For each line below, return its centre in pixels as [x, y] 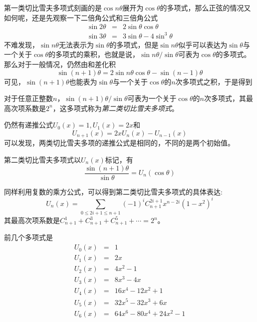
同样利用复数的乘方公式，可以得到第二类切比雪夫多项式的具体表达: [113, 191]
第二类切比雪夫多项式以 [42, 159]
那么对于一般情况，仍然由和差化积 [60, 64]
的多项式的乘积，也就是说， [94, 54]
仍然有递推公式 [28, 125]
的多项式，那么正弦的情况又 [205, 7]
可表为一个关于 [152, 98]
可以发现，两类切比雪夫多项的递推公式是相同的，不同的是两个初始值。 [119, 143]
